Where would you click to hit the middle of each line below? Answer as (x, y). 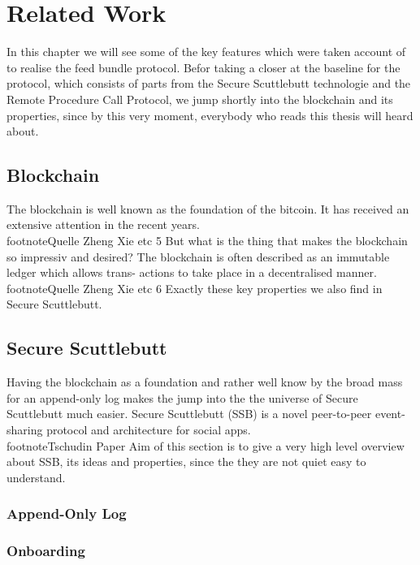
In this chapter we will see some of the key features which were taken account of (206, 52)
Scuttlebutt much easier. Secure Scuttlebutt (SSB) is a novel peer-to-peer (189, 414)
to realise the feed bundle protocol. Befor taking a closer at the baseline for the (204, 67)
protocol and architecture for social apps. (149, 430)
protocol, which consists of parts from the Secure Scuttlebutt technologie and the (209, 83)
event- (390, 414)
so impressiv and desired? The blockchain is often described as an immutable (198, 256)
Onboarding (46, 551)
